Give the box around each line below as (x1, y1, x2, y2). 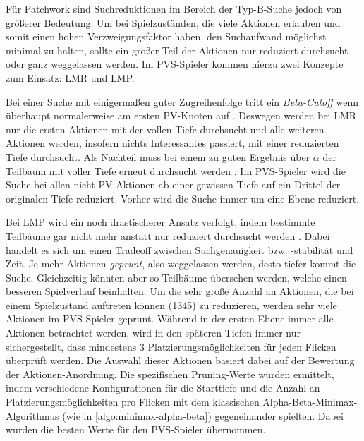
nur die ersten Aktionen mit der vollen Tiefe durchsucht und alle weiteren (6, 121, 324, 136)
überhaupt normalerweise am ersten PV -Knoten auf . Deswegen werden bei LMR (6, 108, 357, 123)
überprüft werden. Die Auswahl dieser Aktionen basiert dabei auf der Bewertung (6, 353, 355, 368)
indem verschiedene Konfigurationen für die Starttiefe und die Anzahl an (6, 380, 320, 395)
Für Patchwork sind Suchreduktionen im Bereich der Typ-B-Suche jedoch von (6, 1, 342, 16)
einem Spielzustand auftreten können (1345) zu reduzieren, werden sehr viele (6, 297, 337, 312)
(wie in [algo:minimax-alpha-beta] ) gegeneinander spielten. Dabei (62, 408, 344, 423)
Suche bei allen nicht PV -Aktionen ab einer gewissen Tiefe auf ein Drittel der (6, 177, 341, 192)
